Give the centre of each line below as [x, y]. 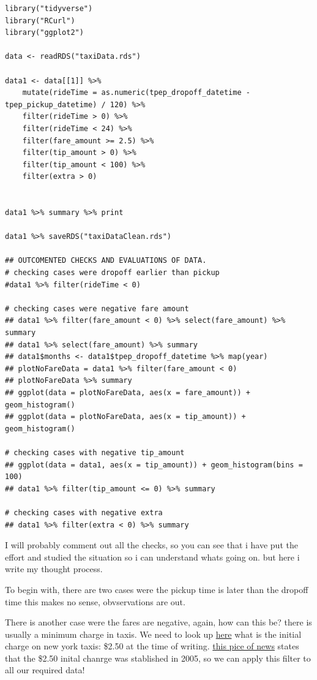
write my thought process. [54, 569]
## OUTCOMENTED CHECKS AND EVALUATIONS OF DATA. [106, 261]
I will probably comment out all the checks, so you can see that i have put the [151, 545]
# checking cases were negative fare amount [97, 308]
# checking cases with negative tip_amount [95, 452]
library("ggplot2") [44, 33]
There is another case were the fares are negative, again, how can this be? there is [158, 622]
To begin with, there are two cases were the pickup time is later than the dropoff [157, 589]
